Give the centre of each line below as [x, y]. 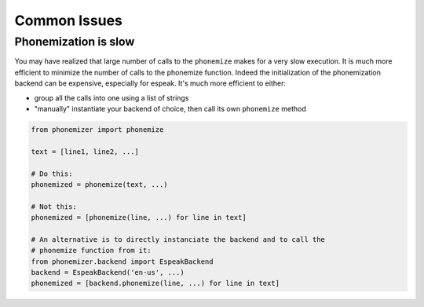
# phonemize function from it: [91, 250]
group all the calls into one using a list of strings [111, 97]
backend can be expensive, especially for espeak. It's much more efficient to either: [150, 83]
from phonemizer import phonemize [97, 129]
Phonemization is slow [75, 42]
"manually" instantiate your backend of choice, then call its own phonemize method [170, 108]
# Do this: [52, 174]
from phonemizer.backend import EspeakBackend [122, 261]
